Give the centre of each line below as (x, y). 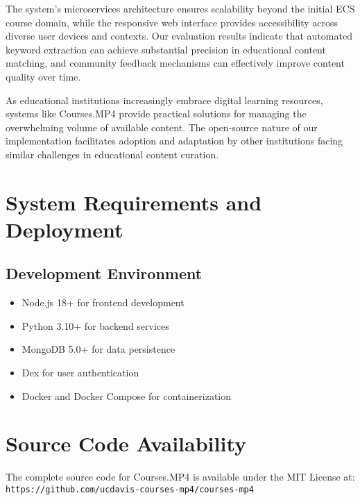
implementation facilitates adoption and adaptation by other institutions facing (174, 141)
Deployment (65, 229)
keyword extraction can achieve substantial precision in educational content (166, 49)
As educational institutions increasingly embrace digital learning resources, (164, 100)
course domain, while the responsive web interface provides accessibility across (172, 22)
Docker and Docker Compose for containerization (127, 395)
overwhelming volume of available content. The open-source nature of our (162, 127)
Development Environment (104, 273)
